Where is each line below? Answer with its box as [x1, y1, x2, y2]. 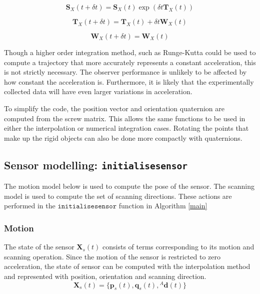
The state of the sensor [4, 241, 74, 252]
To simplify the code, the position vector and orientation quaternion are [4, 103, 224, 113]
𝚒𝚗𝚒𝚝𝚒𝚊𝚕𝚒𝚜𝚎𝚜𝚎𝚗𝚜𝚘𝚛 [57, 203, 117, 210]
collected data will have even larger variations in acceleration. [4, 86, 192, 97]
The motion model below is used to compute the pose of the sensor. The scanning [4, 181, 254, 191]
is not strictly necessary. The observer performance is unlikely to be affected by [4, 67, 247, 77]
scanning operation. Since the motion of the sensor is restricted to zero [4, 251, 221, 261]
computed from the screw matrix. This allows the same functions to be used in [4, 113, 245, 123]
